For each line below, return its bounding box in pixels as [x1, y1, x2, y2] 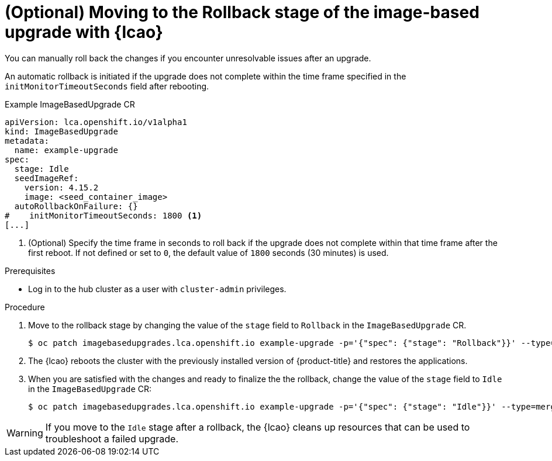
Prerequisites [5, 265, 56, 276]
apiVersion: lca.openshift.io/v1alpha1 [5, 117, 187, 127]
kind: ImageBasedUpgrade [5, 126, 118, 136]
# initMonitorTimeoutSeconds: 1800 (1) [5, 210, 202, 220]
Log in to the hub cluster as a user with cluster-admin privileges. [28, 283, 287, 294]
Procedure [5, 301, 45, 312]
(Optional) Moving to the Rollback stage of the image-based [5, 2, 479, 22]
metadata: [5, 136, 49, 145]
